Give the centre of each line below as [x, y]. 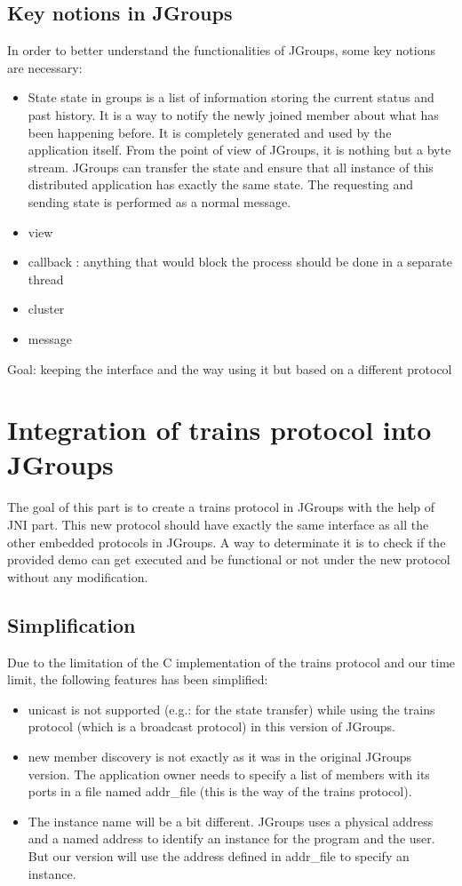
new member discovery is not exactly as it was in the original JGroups [220, 756]
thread [46, 279]
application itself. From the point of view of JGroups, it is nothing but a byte [239, 150]
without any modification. [78, 576]
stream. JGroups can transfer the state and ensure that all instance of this [231, 167]
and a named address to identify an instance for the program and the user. [231, 838]
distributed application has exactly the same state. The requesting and [221, 184]
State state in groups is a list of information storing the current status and [231, 97]
